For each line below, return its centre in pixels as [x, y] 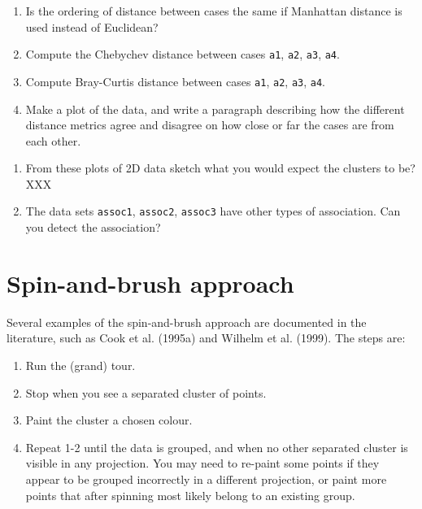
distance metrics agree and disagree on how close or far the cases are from [210, 125]
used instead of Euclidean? [92, 26]
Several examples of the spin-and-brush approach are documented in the [187, 322]
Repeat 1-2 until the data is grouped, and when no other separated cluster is [217, 447]
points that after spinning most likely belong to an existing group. [190, 495]
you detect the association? [93, 227]
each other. [53, 140]
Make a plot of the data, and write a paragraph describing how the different [215, 109]
